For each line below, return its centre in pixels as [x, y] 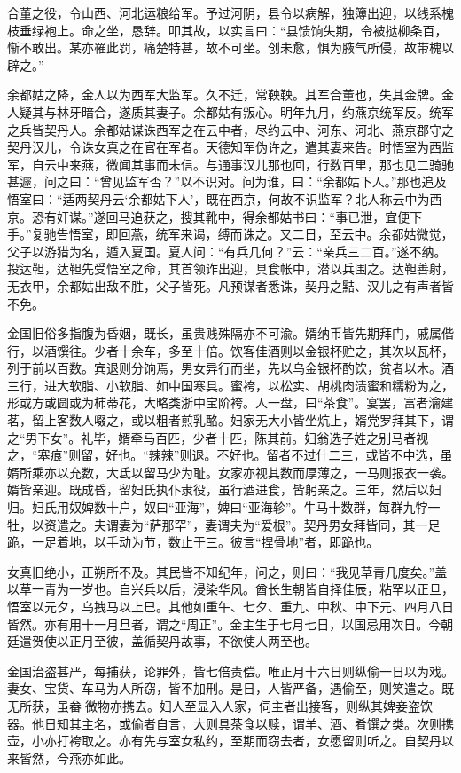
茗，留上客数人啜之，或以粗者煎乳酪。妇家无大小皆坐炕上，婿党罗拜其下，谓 [230, 420]
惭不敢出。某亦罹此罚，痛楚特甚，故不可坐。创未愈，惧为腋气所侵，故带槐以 [230, 47]
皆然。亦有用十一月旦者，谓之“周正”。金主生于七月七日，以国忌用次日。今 [224, 623]
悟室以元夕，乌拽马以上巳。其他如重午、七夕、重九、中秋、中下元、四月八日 [230, 606]
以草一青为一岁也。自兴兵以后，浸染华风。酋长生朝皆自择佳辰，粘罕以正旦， [230, 589]
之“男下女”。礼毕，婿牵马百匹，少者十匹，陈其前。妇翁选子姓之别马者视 [218, 437]
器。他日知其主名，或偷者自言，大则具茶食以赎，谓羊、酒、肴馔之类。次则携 [230, 723]
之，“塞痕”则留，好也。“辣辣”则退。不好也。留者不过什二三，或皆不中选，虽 [230, 455]
